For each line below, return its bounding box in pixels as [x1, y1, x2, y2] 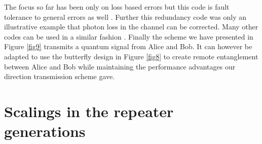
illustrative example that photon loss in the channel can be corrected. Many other [4, 21, 258, 32]
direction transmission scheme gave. [4, 71, 115, 82]
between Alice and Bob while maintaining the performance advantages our [4, 61, 236, 71]
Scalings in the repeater [4, 100, 174, 121]
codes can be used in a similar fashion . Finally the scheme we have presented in [4, 31, 253, 42]
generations [4, 121, 86, 141]
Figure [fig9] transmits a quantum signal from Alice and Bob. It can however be [4, 41, 252, 52]
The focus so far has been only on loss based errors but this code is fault [4, 2, 230, 12]
